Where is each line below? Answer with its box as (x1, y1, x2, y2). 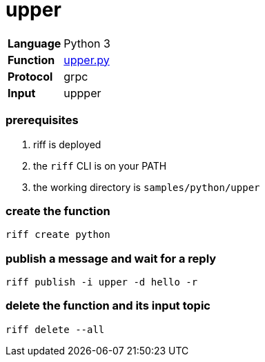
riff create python (6, 229, 110, 241)
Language (8, 36, 61, 50)
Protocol (8, 69, 53, 83)
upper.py (63, 52, 110, 67)
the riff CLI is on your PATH (33, 159, 167, 172)
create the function (6, 203, 110, 218)
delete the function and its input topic (6, 299, 210, 313)
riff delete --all (6, 323, 105, 335)
